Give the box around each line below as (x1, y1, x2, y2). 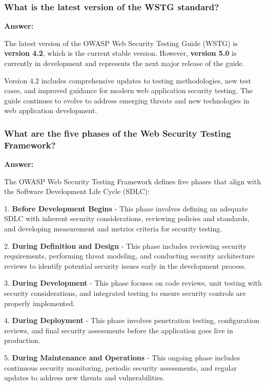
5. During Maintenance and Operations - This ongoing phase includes (4, 352, 240, 363)
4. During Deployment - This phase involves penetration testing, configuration (4, 315, 259, 326)
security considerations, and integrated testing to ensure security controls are (4, 288, 246, 298)
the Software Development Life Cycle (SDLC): (4, 186, 150, 197)
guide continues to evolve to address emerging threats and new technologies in (4, 95, 250, 105)
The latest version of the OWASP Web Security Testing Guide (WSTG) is (4, 37, 238, 48)
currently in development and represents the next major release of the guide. (4, 58, 244, 68)
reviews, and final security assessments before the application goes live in (4, 325, 233, 335)
